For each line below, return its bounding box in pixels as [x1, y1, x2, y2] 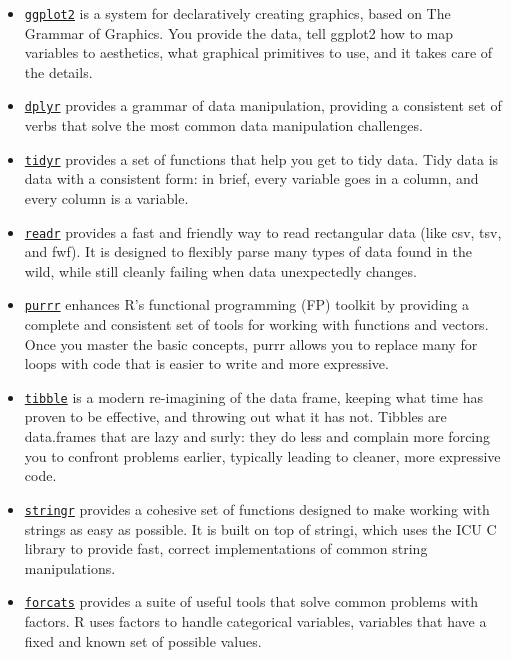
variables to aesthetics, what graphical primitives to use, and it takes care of [24, 42, 493, 63]
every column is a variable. [24, 187, 189, 208]
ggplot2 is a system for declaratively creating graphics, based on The [24, 3, 451, 23]
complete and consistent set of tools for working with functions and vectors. [24, 314, 489, 335]
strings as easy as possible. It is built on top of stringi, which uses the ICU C [24, 518, 497, 539]
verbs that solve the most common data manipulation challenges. [24, 115, 423, 136]
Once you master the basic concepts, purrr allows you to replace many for [24, 333, 478, 354]
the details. [24, 61, 93, 82]
